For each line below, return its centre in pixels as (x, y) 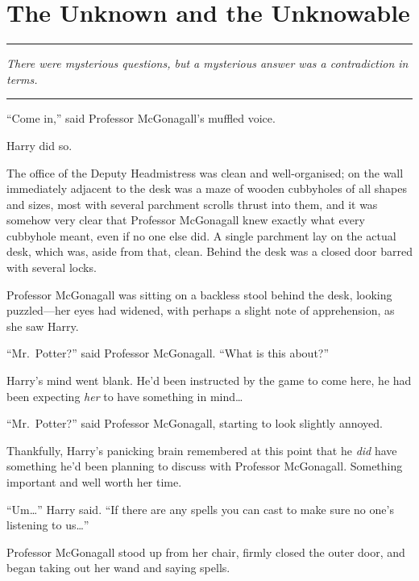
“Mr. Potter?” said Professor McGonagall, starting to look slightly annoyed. (195, 423)
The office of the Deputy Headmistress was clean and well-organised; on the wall (205, 172)
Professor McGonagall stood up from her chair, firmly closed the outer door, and (206, 552)
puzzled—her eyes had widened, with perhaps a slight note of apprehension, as (201, 310)
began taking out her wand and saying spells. (118, 568)
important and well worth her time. (94, 482)
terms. (22, 79)
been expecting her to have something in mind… (125, 396)
